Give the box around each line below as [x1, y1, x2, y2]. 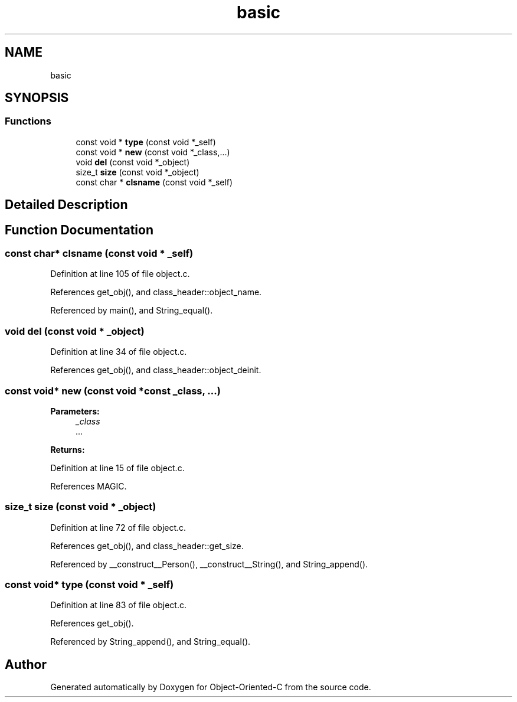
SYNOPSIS [5, 90, 69, 106]
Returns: [50, 444, 85, 455]
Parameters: [50, 406, 100, 416]
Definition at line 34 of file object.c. [50, 347, 187, 357]
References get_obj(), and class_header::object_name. [50, 287, 262, 298]
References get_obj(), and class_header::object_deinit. [50, 365, 261, 376]
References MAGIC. [50, 481, 127, 491]
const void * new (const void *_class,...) [76, 146, 230, 157]
